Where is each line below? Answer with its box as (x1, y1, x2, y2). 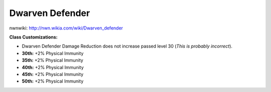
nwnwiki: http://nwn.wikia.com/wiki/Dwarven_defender (9, 25, 123, 31)
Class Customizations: (9, 34, 58, 40)
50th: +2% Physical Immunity (22, 78, 84, 84)
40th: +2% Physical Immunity (22, 64, 84, 70)
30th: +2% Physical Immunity (22, 50, 84, 56)
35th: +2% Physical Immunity (22, 57, 84, 63)
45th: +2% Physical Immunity (22, 71, 84, 77)
